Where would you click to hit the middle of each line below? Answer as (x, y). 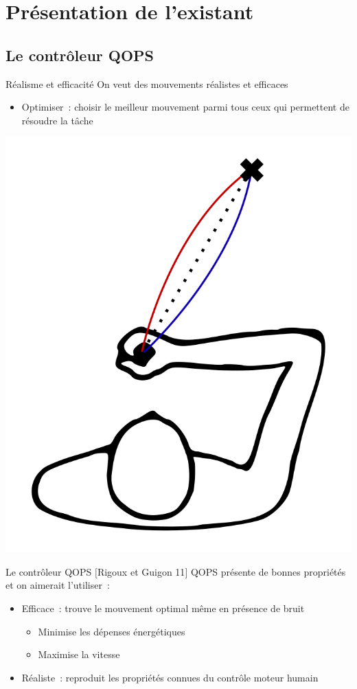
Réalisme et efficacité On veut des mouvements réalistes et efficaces (147, 83)
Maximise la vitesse (79, 654)
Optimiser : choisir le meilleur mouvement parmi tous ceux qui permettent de (185, 107)
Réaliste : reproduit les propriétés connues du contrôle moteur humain (170, 677)
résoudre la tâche (57, 120)
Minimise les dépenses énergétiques (112, 631)
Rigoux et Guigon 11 (141, 571)
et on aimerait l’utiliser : (58, 585)
